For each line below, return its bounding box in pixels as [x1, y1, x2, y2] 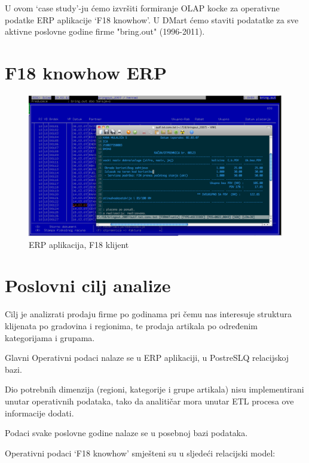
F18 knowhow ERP [5, 60, 167, 84]
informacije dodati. [5, 406, 74, 419]
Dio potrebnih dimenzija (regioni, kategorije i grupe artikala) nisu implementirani [5, 383, 304, 395]
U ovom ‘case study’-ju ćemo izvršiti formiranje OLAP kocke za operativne [5, 2, 280, 14]
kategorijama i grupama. [5, 331, 95, 344]
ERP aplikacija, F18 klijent [29, 238, 129, 250]
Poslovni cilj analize [5, 273, 171, 298]
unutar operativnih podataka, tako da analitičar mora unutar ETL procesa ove [5, 394, 294, 407]
